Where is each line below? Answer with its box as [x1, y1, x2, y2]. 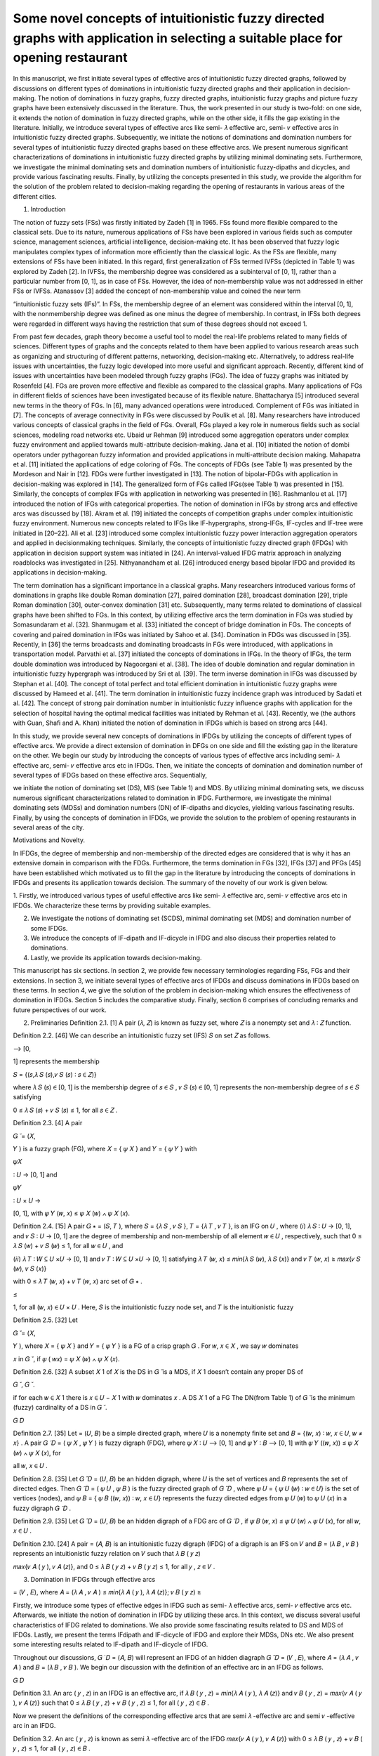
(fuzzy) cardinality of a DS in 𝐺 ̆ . [13, 1403, 108, 1412]
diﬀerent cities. [13, 192, 57, 200]
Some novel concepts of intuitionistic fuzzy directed [13, 11, 325, 26]
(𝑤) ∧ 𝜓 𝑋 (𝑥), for [13, 1448, 61, 1457]
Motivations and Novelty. [13, 836, 86, 844]
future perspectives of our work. [13, 1005, 107, 1014]
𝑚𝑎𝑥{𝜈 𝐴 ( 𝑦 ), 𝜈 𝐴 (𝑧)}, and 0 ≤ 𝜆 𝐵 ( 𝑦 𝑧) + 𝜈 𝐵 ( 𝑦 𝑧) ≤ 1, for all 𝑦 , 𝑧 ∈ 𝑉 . [13, 1562, 215, 1571]
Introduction [30, 205, 66, 214]
